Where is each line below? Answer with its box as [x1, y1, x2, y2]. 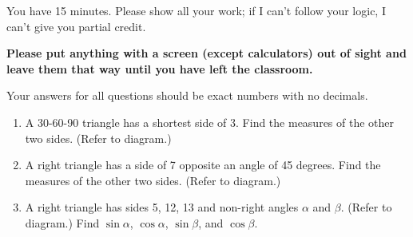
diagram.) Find [25, 214, 100, 231]
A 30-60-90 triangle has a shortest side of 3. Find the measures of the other [25, 113, 395, 130]
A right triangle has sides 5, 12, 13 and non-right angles [25, 199, 299, 215]
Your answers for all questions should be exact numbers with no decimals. [6, 87, 368, 104]
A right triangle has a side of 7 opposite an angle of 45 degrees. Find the [25, 156, 381, 173]
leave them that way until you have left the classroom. [6, 60, 313, 77]
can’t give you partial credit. [6, 18, 146, 34]
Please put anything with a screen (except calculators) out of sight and [6, 45, 407, 61]
